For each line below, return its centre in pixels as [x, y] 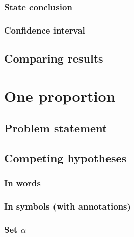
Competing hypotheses [65, 158]
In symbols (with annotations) [68, 206]
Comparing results [54, 58]
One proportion [60, 95]
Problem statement [56, 128]
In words [22, 183]
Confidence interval [45, 30]
